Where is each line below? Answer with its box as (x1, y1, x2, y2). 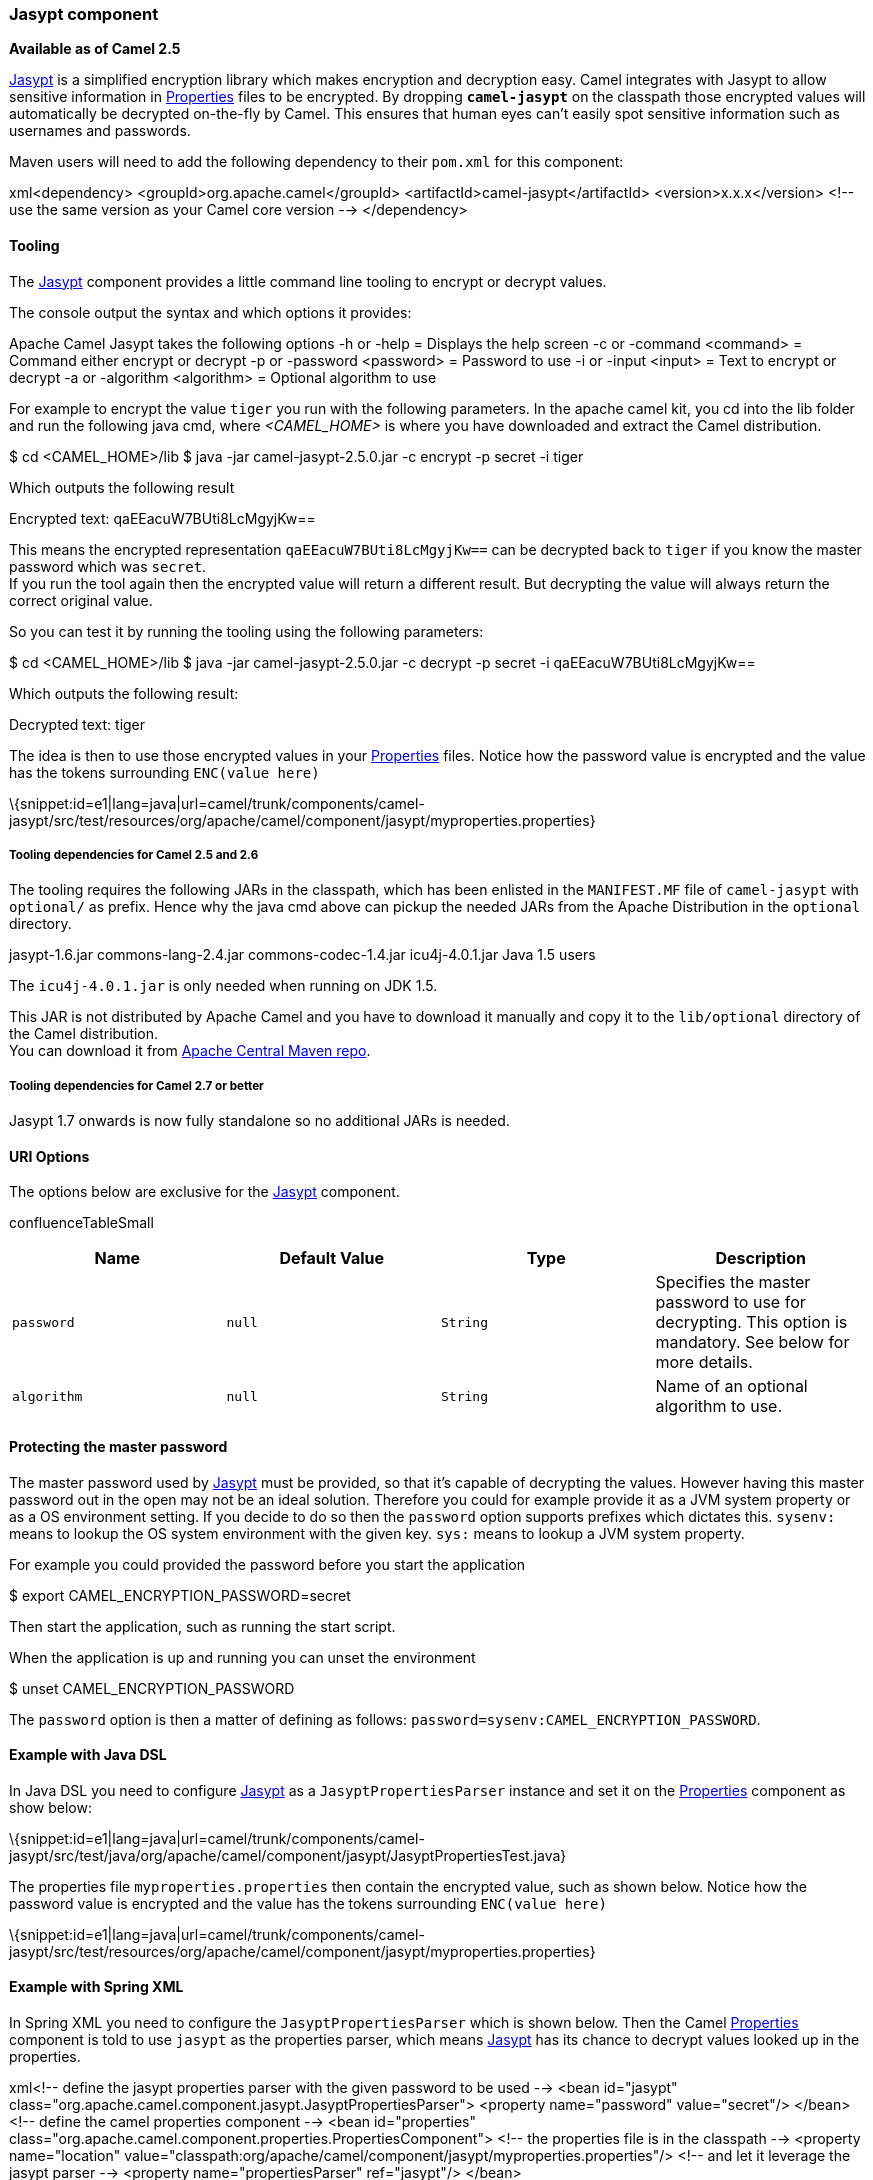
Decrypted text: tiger (9, 715, 146, 733)
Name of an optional (655, 1376, 808, 1397)
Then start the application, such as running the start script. (9, 1617, 396, 1635)
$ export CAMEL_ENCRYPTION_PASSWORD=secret (9, 1586, 351, 1604)
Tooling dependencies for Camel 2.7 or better (9, 1078, 264, 1093)
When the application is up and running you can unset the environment (9, 1648, 476, 1666)
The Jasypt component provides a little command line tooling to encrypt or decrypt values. (9, 272, 607, 290)
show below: (9, 1798, 92, 1816)
